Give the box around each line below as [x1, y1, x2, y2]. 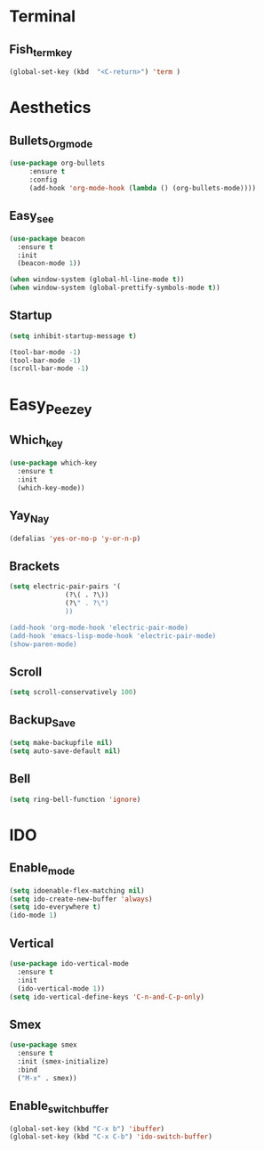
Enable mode [9, 861, 76, 878]
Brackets [9, 558, 60, 573]
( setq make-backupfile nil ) [9, 739, 114, 748]
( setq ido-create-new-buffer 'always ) [9, 895, 153, 903]
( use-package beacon [9, 234, 86, 243]
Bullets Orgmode [9, 133, 93, 150]
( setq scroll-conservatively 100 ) [9, 688, 138, 697]
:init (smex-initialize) [17, 1057, 109, 1065]
